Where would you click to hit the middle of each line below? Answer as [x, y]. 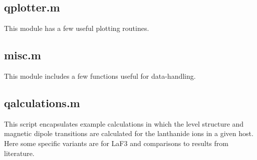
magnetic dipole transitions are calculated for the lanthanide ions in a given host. [129, 133]
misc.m [23, 55]
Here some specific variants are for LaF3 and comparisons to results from [116, 143]
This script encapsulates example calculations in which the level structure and [124, 123]
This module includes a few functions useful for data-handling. [100, 76]
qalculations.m [42, 102]
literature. [19, 153]
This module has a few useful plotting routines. [77, 28]
